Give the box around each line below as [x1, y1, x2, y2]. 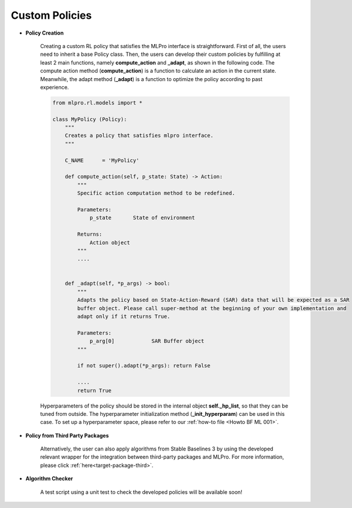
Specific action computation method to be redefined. [77, 190, 235, 197]
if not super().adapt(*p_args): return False [77, 362, 211, 369]
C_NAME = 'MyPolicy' [65, 157, 140, 164]
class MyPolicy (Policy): [52, 116, 127, 123]
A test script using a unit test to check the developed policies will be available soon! [40, 488, 243, 496]
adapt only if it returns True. [77, 313, 170, 320]
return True [77, 387, 111, 393]
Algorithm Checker [25, 475, 73, 482]
